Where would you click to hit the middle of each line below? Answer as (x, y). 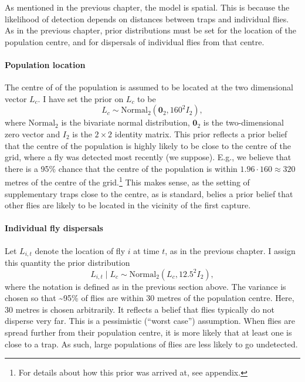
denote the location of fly (80, 250)
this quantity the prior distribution (67, 263)
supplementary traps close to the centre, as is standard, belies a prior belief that (149, 193)
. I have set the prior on (81, 98)
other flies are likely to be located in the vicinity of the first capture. (128, 205)
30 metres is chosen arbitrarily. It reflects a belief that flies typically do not (140, 309)
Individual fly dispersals (54, 228)
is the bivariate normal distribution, (126, 122)
